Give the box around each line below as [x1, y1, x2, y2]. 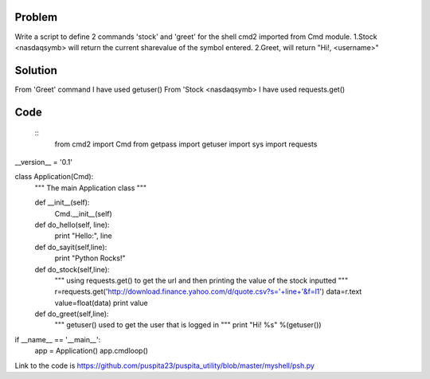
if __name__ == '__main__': [14, 334, 101, 344]
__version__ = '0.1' [14, 158, 73, 166]
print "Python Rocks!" [54, 253, 126, 263]
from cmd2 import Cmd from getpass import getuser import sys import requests [54, 139, 318, 149]
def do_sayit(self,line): [34, 242, 107, 252]
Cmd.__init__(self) [54, 209, 113, 218]
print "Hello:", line [54, 231, 113, 240]
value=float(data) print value [54, 298, 148, 307]
